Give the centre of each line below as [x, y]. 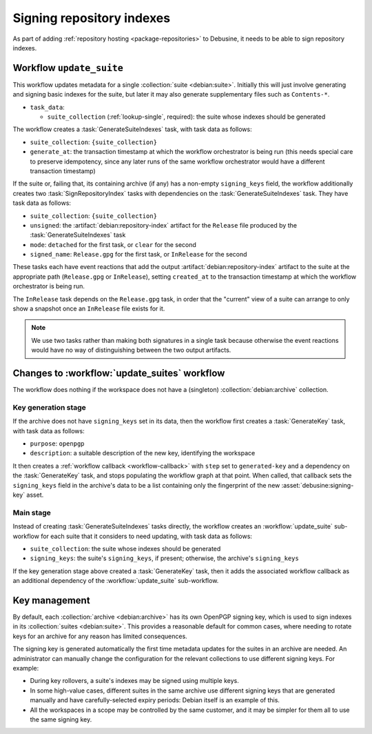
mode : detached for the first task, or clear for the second [113, 244]
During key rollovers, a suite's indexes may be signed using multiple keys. [134, 681]
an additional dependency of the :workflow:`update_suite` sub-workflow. [116, 581]
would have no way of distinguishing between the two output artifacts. [131, 350]
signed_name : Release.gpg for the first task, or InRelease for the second [138, 255]
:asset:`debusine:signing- [318, 485]
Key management [51, 600]
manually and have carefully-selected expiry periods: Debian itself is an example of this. [155, 700]
